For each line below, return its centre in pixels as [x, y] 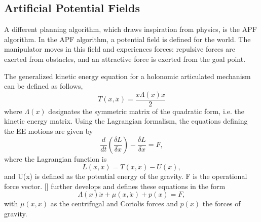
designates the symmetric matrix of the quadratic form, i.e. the [146, 111]
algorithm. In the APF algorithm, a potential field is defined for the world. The [127, 39]
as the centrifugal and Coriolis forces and [114, 203]
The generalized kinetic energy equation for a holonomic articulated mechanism [127, 76]
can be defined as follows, [44, 86]
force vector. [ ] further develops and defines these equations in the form [115, 186]
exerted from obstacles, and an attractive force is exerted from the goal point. [125, 59]
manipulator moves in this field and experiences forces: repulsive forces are [120, 49]
